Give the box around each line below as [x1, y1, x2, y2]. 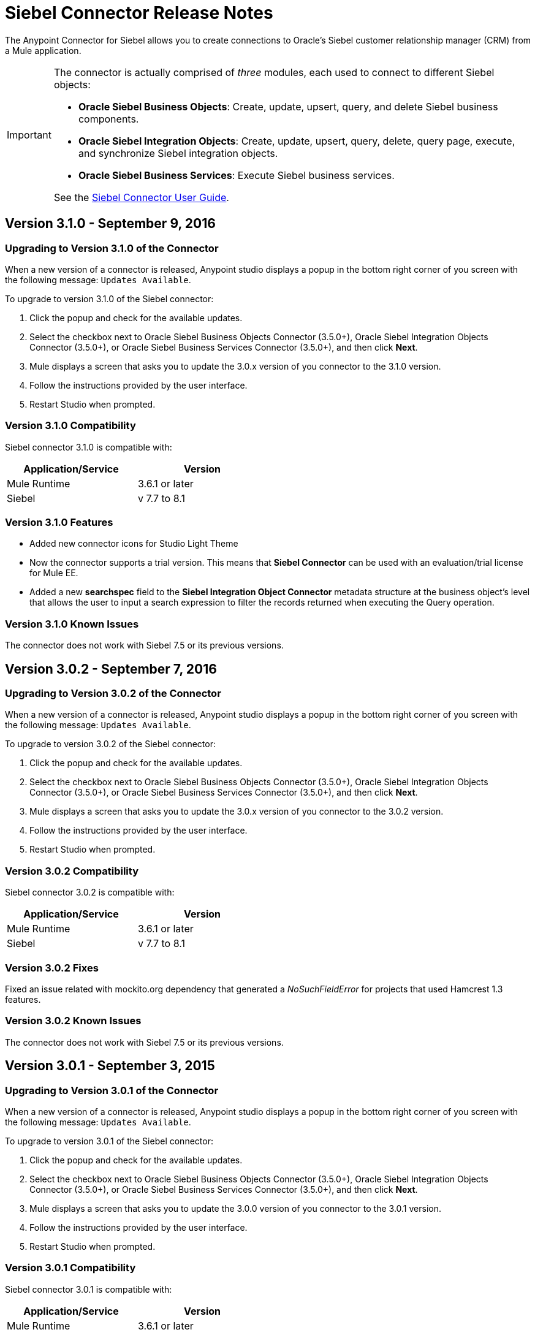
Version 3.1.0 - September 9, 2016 [5, 216, 216, 232]
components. [78, 112, 139, 125]
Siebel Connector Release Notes [5, 2, 273, 23]
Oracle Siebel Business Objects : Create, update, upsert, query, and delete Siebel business [78, 100, 498, 113]
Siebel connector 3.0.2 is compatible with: [5, 887, 175, 898]
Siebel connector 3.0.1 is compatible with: [5, 1284, 172, 1295]
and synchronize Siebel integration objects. [78, 146, 278, 159]
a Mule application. [5, 45, 82, 56]
